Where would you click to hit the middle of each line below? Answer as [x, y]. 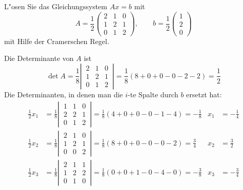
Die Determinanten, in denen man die [64, 94]
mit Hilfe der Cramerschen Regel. [57, 41]
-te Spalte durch [153, 94]
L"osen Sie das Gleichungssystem [56, 6]
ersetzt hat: [204, 94]
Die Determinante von [39, 58]
